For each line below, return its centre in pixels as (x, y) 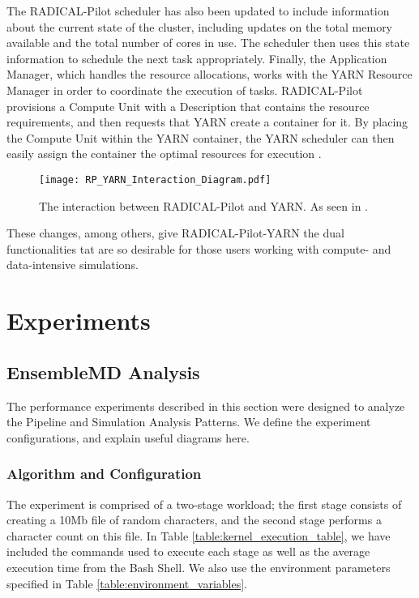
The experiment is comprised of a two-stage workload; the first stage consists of (204, 504)
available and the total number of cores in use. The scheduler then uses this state (208, 43)
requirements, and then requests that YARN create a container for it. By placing (207, 122)
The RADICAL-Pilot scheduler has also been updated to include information (198, 11)
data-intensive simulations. (73, 265)
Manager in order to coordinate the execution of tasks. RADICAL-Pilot (185, 90)
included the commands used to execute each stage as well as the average (188, 551)
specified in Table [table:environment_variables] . (127, 583)
